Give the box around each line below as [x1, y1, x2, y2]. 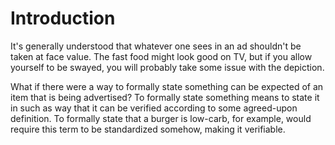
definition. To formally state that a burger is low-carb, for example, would [10, 112, 312, 124]
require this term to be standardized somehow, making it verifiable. [10, 123, 286, 135]
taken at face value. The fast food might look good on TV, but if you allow [10, 50, 313, 62]
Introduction [10, 7, 116, 30]
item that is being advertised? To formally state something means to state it [10, 91, 320, 103]
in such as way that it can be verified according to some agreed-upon [10, 102, 298, 114]
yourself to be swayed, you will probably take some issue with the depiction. [10, 61, 325, 73]
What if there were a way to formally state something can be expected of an [10, 80, 324, 92]
